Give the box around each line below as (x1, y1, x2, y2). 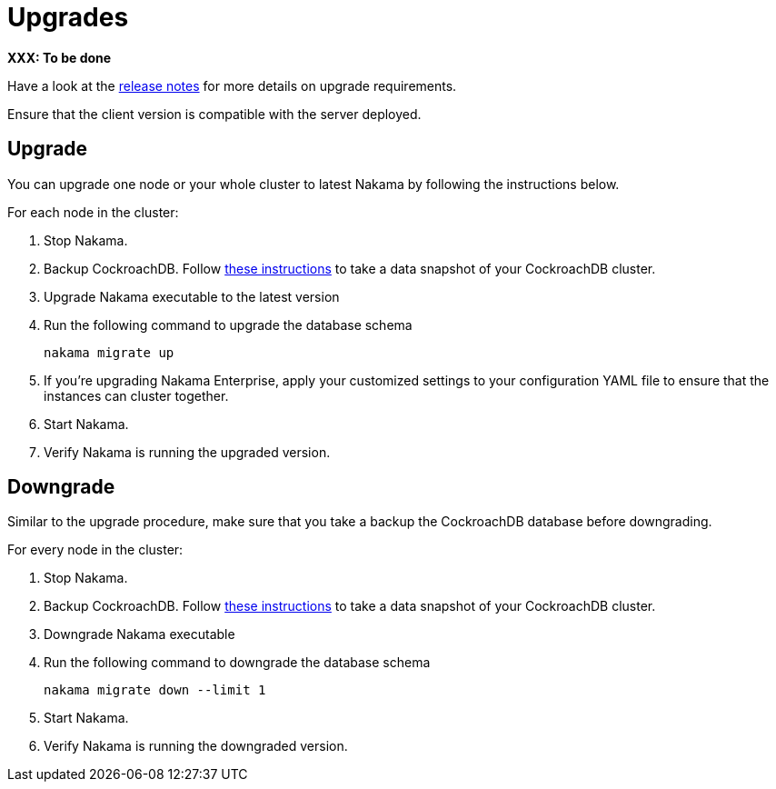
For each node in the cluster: (7, 204, 179, 220)
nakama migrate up (44, 345, 174, 360)
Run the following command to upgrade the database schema (44, 316, 413, 333)
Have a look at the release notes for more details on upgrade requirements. (7, 77, 457, 94)
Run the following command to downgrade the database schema (44, 654, 431, 671)
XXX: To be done (7, 49, 112, 65)
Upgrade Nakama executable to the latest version (44, 288, 340, 305)
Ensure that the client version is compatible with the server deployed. (7, 105, 422, 122)
